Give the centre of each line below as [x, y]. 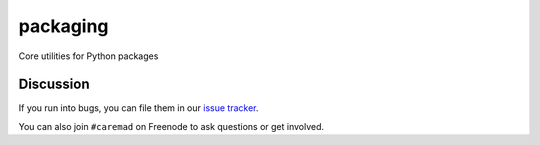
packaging [63, 26]
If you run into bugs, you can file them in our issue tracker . [138, 108]
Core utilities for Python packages [88, 56]
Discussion [54, 84]
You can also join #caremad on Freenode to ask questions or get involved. [171, 126]
